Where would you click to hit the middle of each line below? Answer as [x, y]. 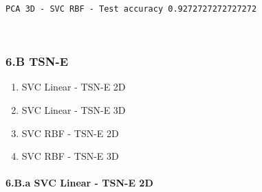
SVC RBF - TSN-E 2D [70, 133]
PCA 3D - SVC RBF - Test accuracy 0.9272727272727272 [131, 9]
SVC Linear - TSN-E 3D [74, 110]
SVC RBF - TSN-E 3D [70, 156]
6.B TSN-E [37, 61]
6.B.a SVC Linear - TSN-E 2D [79, 183]
